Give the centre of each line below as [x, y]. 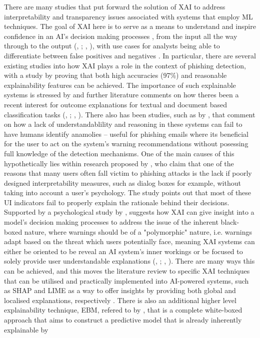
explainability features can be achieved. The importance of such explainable [120, 85]
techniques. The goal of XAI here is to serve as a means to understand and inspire [130, 26]
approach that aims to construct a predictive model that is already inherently [123, 320]
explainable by [26, 329]
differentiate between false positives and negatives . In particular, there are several [130, 55]
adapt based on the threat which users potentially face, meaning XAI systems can [129, 241]
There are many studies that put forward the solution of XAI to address [115, 6]
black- [230, 222]
